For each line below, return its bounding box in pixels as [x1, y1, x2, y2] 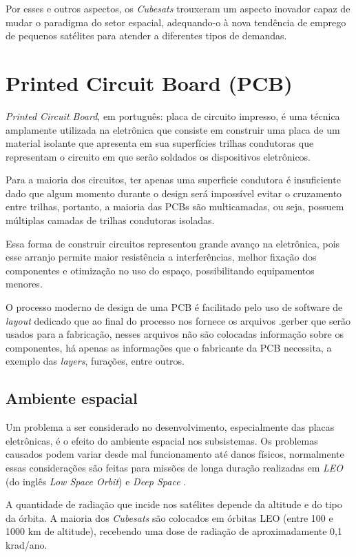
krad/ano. [6, 537, 48, 551]
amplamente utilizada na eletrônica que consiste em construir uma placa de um [6, 122, 340, 136]
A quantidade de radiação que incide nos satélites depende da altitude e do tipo [6, 497, 342, 512]
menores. [6, 276, 43, 291]
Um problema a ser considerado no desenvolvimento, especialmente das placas [6, 420, 335, 434]
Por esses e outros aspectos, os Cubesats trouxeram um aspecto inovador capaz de [6, 1, 350, 15]
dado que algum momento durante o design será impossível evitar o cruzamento [6, 185, 342, 200]
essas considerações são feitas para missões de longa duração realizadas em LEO [6, 460, 343, 474]
